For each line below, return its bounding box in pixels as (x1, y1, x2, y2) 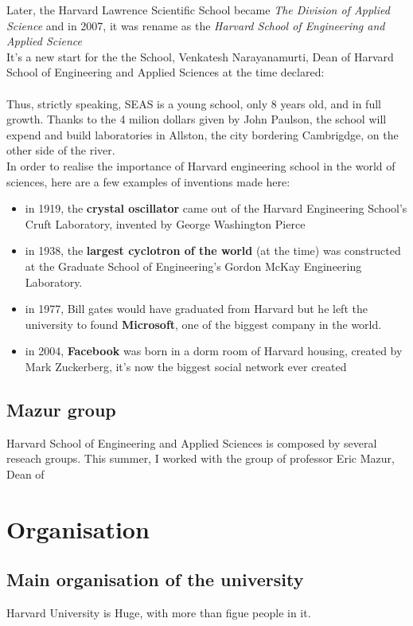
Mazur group (6, 397, 116, 421)
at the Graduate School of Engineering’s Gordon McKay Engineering (25, 257, 362, 274)
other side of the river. (6, 142, 115, 158)
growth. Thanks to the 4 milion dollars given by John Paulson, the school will (6, 111, 387, 127)
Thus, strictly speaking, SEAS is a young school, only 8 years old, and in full (6, 95, 381, 112)
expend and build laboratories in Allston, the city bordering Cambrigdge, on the (6, 126, 399, 143)
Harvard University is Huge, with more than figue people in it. (6, 604, 311, 621)
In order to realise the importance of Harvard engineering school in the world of (6, 157, 395, 174)
